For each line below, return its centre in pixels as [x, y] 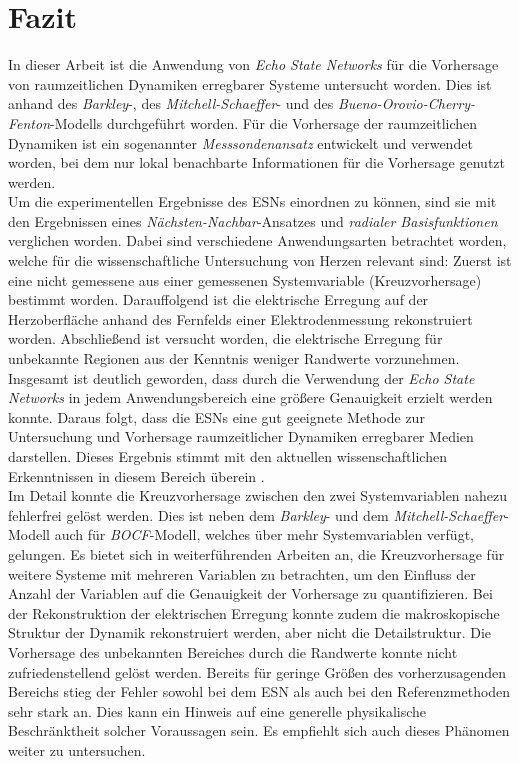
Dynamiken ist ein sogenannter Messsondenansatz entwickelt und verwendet [240, 142]
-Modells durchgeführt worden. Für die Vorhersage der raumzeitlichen [264, 122]
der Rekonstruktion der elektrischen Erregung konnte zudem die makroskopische [254, 612]
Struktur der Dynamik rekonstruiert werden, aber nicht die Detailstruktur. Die [250, 632]
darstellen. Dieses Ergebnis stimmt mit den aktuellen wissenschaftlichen [227, 456]
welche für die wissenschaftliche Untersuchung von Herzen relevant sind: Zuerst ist [260, 260]
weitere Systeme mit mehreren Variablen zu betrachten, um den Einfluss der [242, 573]
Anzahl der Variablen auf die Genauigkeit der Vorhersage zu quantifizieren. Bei [250, 593]
